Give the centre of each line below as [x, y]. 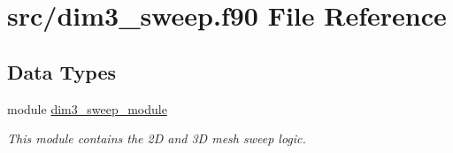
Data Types [61, 71]
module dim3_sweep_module [87, 108]
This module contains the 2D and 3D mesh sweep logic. [157, 138]
